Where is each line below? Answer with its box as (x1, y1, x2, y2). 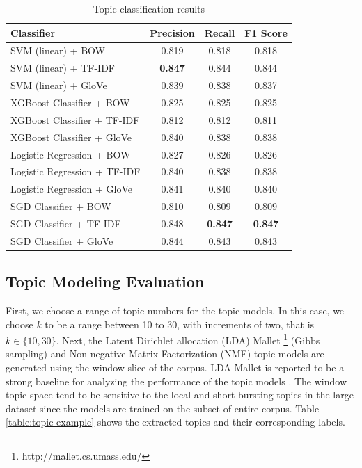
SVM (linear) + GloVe (10, 78, 107, 92)
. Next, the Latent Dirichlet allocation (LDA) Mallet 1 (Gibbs (56, 331, 320, 347)
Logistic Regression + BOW (10, 147, 131, 161)
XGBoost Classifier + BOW (10, 95, 130, 109)
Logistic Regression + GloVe (10, 181, 132, 196)
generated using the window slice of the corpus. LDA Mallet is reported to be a (6, 360, 345, 375)
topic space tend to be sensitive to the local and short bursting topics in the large (6, 387, 354, 402)
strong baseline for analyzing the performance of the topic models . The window (6, 373, 347, 388)
